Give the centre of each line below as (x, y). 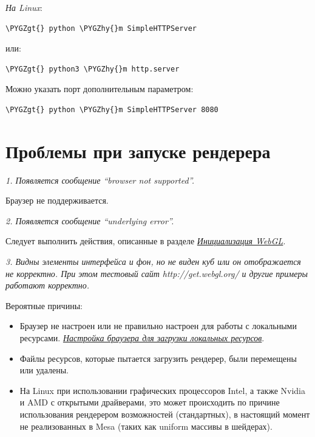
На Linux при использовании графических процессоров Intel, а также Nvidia (163, 390)
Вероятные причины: (44, 305)
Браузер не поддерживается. (57, 200)
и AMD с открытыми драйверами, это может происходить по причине (150, 402)
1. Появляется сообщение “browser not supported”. (100, 180)
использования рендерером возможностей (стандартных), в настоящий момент (165, 414)
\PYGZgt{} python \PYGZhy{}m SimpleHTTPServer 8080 (112, 109)
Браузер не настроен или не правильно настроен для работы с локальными (158, 326)
